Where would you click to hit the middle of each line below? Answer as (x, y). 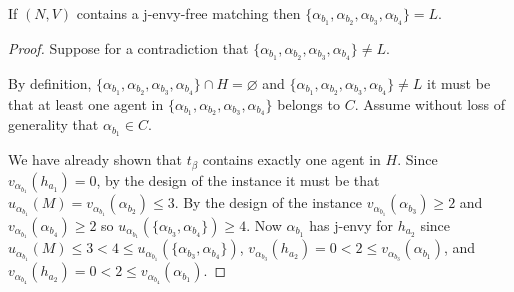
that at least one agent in (86, 103)
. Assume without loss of (430, 103)
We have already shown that (95, 159)
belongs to (308, 103)
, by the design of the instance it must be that (238, 179)
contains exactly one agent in (291, 159)
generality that (53, 124)
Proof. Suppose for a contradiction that (128, 47)
